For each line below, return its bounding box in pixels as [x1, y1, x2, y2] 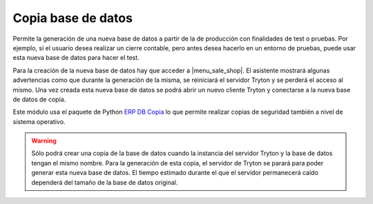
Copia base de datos [12, 10, 133, 25]
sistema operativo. [12, 117, 66, 125]
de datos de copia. [12, 95, 66, 103]
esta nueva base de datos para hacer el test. [12, 54, 140, 62]
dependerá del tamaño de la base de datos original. [31, 178, 178, 186]
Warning [31, 136, 57, 145]
